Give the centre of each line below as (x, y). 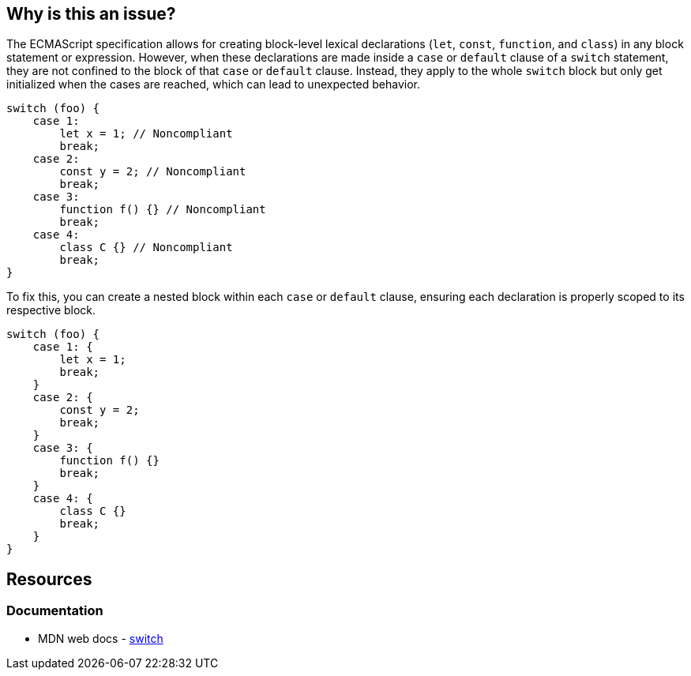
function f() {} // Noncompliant (163, 210)
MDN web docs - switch (101, 638)
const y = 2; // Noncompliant (153, 172)
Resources (49, 579)
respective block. (51, 310)
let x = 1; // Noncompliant (146, 134)
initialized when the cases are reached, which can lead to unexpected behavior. (214, 84)
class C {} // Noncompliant (146, 248)
